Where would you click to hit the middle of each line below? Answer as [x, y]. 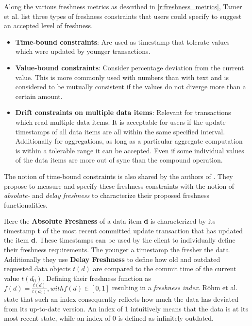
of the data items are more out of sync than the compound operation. [119, 160]
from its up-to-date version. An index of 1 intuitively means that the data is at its [126, 308]
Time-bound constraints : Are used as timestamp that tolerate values [122, 41]
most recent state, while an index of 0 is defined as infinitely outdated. [109, 318]
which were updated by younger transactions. [83, 51]
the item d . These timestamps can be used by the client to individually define [120, 240]
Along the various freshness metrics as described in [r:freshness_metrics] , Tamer [123, 6]
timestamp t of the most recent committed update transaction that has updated [123, 230]
